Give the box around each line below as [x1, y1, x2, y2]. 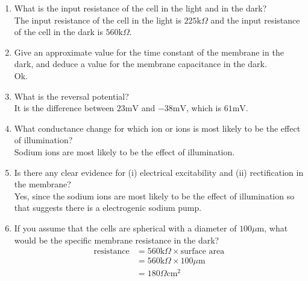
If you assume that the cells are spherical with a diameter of [14, 221, 237, 234]
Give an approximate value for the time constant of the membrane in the [14, 45, 284, 58]
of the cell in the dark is [14, 25, 103, 38]
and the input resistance [210, 13, 300, 26]
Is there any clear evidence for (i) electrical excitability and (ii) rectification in [14, 166, 304, 178]
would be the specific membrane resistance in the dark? [14, 233, 219, 246]
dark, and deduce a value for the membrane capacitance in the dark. [14, 57, 267, 70]
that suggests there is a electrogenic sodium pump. [14, 201, 202, 214]
